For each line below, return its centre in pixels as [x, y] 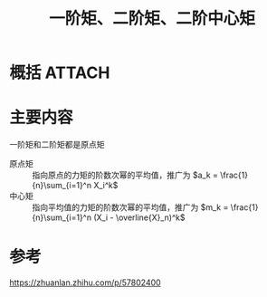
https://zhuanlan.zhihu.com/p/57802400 [85, 283]
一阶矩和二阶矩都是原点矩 [57, 145]
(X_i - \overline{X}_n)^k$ [139, 217]
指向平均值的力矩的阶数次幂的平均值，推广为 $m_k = [130, 207]
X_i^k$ [106, 186]
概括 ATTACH [60, 73]
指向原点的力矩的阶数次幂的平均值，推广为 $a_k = [125, 175]
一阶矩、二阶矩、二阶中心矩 [152, 19]
